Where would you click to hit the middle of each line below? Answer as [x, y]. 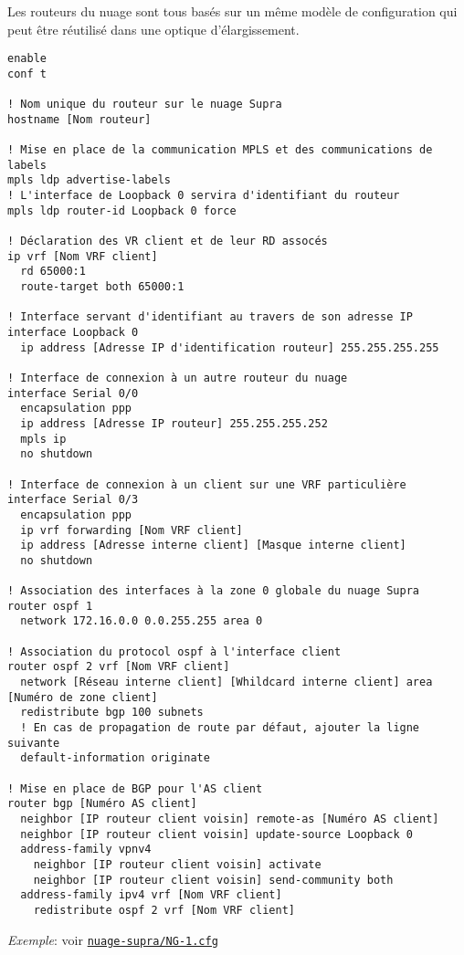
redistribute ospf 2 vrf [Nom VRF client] [164, 910]
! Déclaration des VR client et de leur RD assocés [168, 241]
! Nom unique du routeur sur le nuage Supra [145, 105]
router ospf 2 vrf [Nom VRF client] [119, 667]
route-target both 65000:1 [102, 287]
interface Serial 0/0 [73, 393]
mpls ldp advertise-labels [89, 180]
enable [27, 59]
